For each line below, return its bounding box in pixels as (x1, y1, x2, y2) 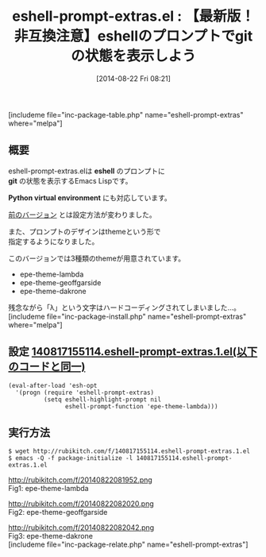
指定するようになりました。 (8, 236, 99, 246)
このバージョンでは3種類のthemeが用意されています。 (8, 253, 185, 263)
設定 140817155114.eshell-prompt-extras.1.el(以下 (8, 345, 258, 358)
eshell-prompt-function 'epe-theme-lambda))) (64, 402, 218, 410)
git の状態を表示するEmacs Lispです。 (8, 176, 133, 185)
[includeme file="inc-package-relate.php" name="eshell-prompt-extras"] (8, 540, 249, 549)
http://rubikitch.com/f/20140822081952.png (8, 475, 152, 485)
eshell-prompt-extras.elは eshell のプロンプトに (8, 166, 165, 176)
